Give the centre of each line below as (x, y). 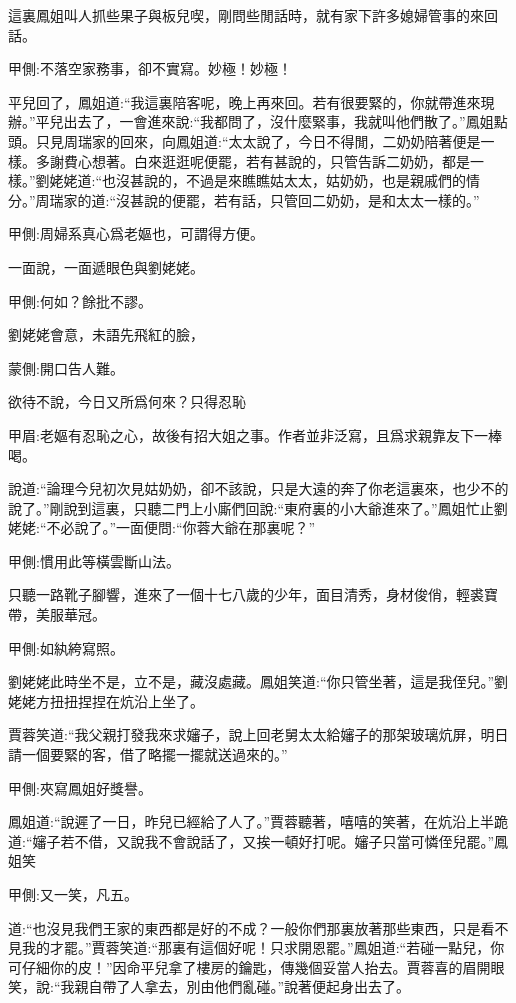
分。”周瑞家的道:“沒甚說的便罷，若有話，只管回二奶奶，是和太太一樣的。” (244, 199)
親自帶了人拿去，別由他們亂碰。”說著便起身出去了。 (242, 986)
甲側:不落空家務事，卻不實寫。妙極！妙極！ (150, 68)
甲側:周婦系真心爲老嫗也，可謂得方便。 (136, 233)
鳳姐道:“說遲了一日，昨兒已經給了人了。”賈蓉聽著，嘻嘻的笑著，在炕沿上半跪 (258, 821)
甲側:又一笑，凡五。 (73, 894)
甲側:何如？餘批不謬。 (80, 300)
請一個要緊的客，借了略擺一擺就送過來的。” (148, 754)
